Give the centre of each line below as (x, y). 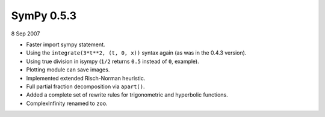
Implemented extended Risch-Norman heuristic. (86, 78)
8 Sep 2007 (26, 34)
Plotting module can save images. (68, 70)
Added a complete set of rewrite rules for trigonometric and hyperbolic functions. (127, 95)
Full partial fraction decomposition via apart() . (85, 86)
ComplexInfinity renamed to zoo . (67, 103)
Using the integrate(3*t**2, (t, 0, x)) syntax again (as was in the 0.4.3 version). (136, 53)
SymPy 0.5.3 (44, 16)
